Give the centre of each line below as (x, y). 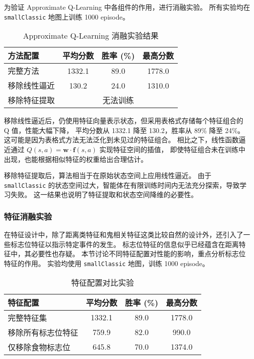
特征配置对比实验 (102, 282)
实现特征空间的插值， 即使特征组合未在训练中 (172, 149)
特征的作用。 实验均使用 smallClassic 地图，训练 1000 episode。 (107, 263)
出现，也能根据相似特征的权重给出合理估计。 (76, 159)
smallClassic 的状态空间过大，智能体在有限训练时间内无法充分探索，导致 (122, 185)
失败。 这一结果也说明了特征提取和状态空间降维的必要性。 (104, 194)
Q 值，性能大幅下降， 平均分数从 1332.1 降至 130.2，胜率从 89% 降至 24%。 (124, 130)
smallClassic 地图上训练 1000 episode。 (67, 16)
